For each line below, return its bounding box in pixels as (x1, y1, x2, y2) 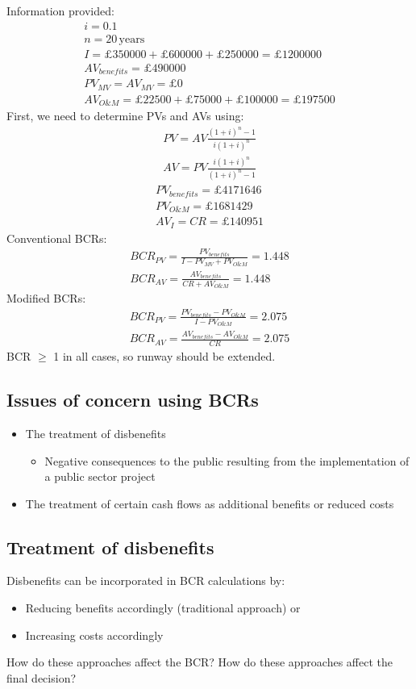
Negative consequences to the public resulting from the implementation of (44, 452, 410, 469)
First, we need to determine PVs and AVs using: (6, 107, 244, 124)
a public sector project (44, 468, 156, 485)
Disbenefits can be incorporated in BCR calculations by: (6, 572, 285, 589)
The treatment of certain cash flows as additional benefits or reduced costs (25, 495, 394, 512)
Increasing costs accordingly (25, 626, 164, 643)
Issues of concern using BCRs (6, 387, 259, 412)
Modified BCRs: (6, 290, 86, 307)
